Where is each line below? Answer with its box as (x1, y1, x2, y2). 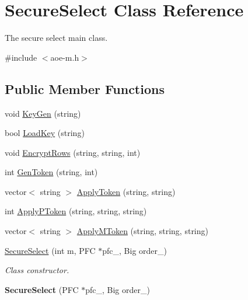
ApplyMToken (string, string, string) (76, 225, 208, 237)
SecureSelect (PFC (5, 283, 79, 295)
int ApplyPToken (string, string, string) (5, 205, 147, 217)
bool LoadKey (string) (5, 127, 85, 139)
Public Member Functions (5, 79, 165, 97)
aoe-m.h (50, 51, 79, 63)
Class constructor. (5, 264, 69, 276)
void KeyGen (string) (5, 107, 81, 119)
